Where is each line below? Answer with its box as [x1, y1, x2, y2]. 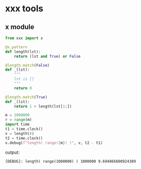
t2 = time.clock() [5, 135, 43, 141]
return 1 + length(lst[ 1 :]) [14, 104, 72, 109]
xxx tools [5, 3, 44, 14]
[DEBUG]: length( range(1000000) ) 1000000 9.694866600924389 [5, 159, 136, 164]
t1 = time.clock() [5, 127, 43, 131]
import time [5, 122, 30, 127]
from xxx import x [5, 36, 43, 41]
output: [5, 149, 20, 155]
